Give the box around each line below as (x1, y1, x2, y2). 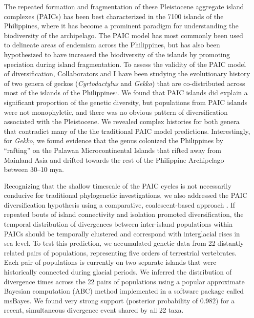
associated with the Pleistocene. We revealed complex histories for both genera (4, 116, 240, 127)
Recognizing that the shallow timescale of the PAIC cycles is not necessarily (4, 180, 232, 191)
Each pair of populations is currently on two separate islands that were (4, 257, 216, 267)
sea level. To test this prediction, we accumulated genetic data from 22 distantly (4, 238, 244, 248)
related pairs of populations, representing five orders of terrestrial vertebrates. (4, 247, 237, 257)
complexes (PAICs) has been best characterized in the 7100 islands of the (4, 11, 224, 21)
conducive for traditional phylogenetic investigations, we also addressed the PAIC (4, 190, 248, 200)
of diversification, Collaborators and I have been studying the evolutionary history (4, 68, 250, 79)
